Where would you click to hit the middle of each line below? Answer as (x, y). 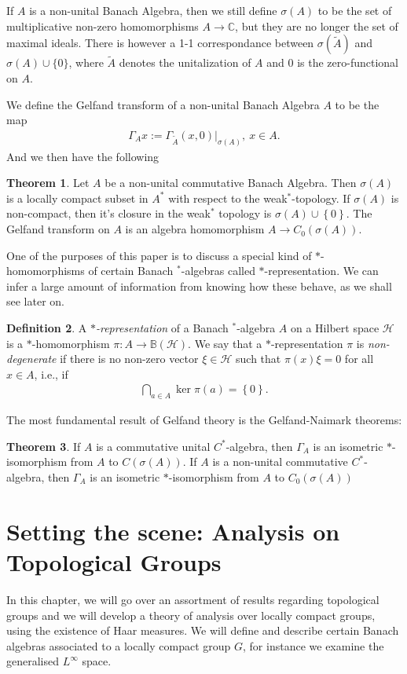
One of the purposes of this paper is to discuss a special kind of (159, 255)
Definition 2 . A (47, 328)
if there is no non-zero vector (129, 359)
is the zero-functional (348, 62)
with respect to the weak (228, 198)
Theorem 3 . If (44, 446)
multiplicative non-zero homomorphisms (103, 26)
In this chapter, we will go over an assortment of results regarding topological (193, 599)
